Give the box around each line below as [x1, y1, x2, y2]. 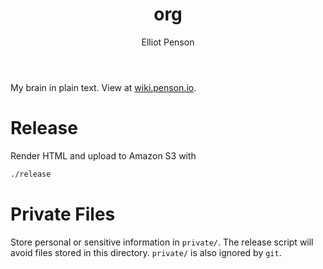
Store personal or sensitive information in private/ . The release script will [10, 236, 314, 248]
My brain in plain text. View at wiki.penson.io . [10, 81, 197, 93]
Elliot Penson [141, 36, 195, 48]
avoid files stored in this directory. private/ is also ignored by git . [10, 246, 282, 258]
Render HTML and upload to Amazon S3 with [10, 149, 197, 162]
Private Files [10, 203, 116, 225]
